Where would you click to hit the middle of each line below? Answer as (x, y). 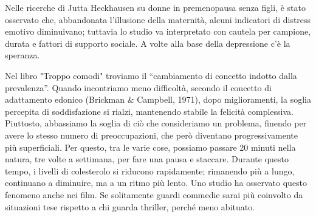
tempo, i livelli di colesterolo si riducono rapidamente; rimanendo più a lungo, (150, 170)
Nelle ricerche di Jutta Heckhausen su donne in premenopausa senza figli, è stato (155, 7)
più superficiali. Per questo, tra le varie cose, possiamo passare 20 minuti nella (150, 147)
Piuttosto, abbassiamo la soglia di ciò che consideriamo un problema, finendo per (156, 123)
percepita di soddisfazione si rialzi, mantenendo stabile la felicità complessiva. (149, 111)
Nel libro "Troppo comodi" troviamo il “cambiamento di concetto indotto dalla (151, 75)
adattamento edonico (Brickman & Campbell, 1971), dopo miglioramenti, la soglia (158, 99)
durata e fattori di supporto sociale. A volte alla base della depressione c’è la (148, 43)
